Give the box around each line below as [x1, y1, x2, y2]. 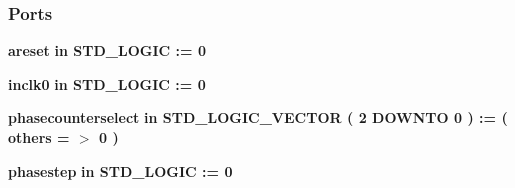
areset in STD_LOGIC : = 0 [8, 40, 206, 61]
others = [8, 127, 70, 147]
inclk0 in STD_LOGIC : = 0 [8, 73, 206, 94]
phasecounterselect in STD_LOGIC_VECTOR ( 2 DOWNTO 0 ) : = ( [8, 107, 508, 128]
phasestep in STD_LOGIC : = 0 [8, 160, 233, 181]
